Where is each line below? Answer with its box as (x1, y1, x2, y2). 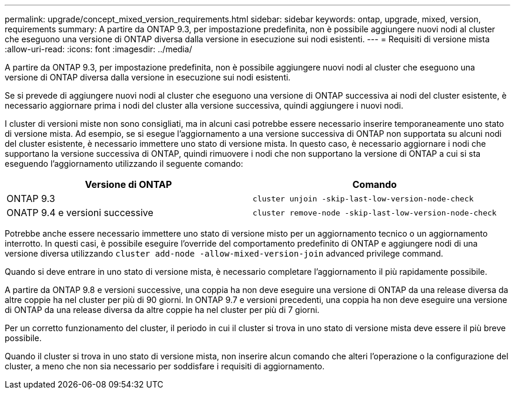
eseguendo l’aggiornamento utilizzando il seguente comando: (5, 159, 243, 169)
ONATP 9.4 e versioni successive (6, 207, 153, 218)
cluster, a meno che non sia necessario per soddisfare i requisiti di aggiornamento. (5, 361, 325, 371)
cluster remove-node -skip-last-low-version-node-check (252, 208, 497, 217)
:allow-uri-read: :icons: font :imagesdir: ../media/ (5, 44, 192, 54)
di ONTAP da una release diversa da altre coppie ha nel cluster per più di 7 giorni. (5, 305, 320, 315)
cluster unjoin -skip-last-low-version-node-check (252, 194, 474, 203)
